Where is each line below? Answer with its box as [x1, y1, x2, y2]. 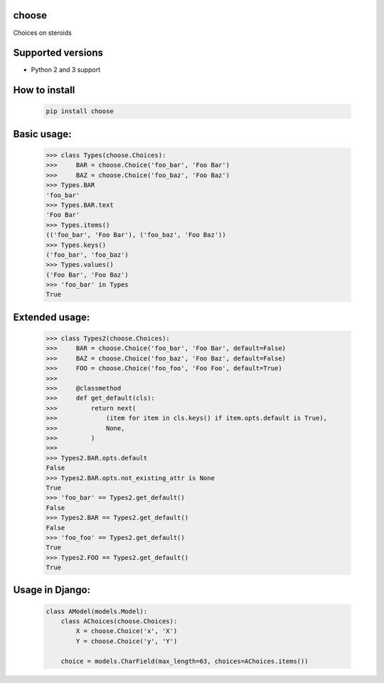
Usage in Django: [13, 584, 91, 596]
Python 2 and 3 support [31, 65, 101, 74]
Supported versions [13, 47, 103, 59]
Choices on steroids [13, 28, 73, 37]
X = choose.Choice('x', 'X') [75, 627, 178, 635]
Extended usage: [13, 311, 90, 323]
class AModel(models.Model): [46, 607, 148, 615]
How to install [13, 84, 75, 96]
